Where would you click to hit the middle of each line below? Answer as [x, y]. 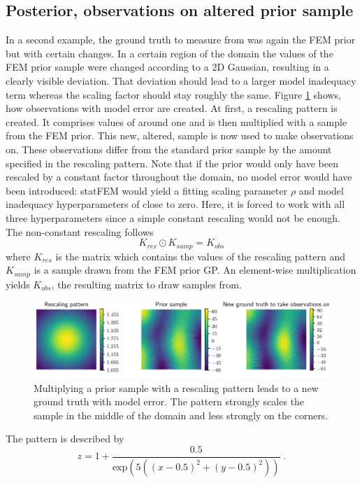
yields [18, 284]
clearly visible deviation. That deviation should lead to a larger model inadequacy [181, 80]
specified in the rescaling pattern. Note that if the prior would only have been [172, 163]
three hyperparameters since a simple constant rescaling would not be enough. [173, 217]
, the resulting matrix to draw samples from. [146, 284]
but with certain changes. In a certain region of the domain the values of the [169, 53]
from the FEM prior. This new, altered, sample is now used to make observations [180, 135]
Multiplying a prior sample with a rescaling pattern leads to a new [176, 387]
